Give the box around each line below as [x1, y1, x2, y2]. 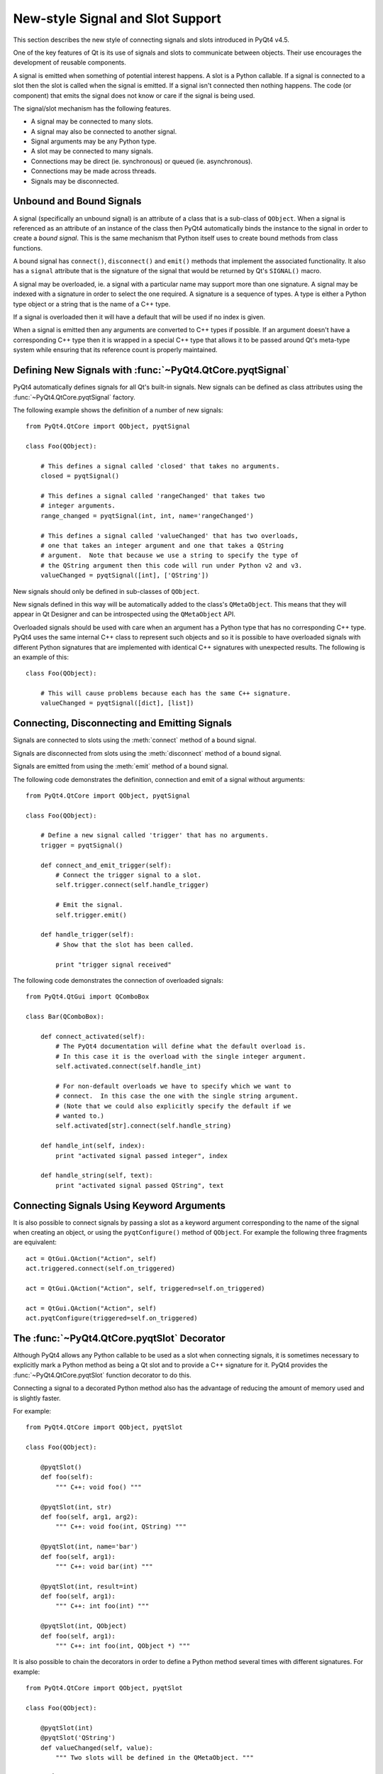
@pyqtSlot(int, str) [40, 1503, 112, 1511]
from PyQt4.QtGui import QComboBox [26, 993, 150, 1001]
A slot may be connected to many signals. [30, 147, 153, 155]
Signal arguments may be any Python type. [30, 137, 157, 145]
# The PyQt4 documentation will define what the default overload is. [55, 1042, 306, 1050]
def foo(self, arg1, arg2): [40, 1512, 138, 1521]
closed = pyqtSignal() [40, 472, 120, 480]
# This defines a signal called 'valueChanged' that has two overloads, [40, 531, 299, 539]
